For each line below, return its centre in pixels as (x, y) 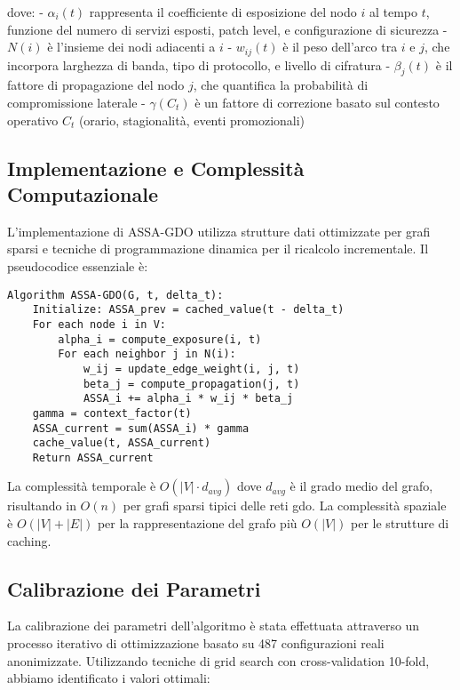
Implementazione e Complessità (156, 168)
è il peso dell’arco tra (340, 47)
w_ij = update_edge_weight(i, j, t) (191, 369)
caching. (29, 540)
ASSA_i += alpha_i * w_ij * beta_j (188, 399)
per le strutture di (400, 523)
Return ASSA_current (93, 457)
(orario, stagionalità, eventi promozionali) (192, 120)
